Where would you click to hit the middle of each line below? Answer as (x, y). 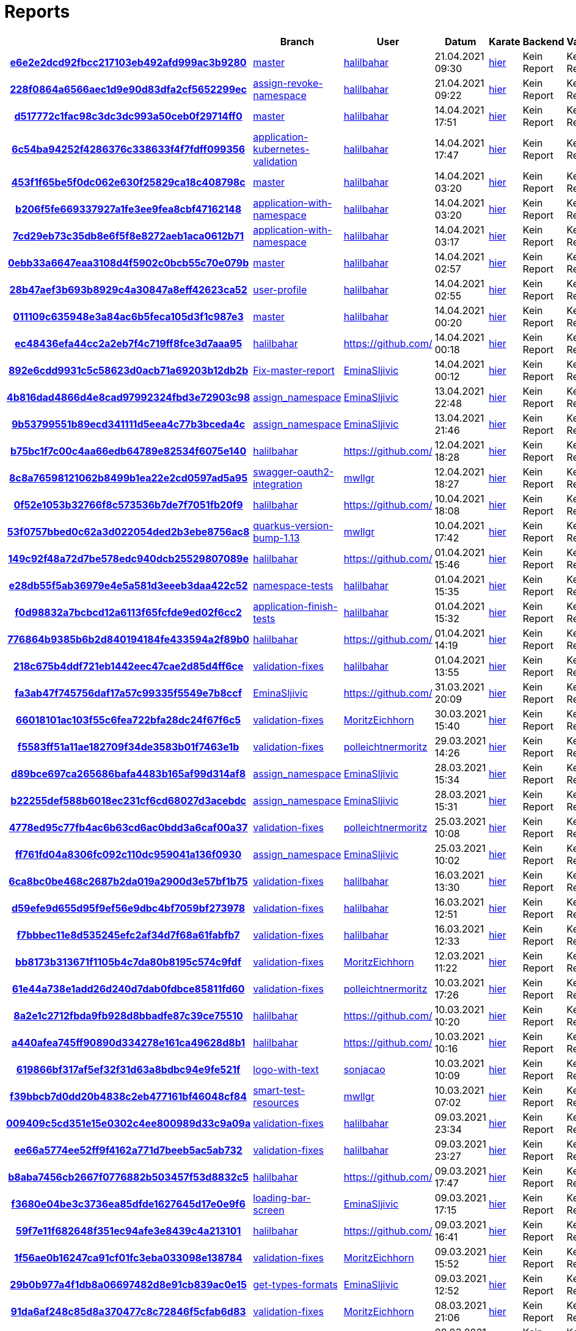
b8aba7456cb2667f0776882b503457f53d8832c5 (129, 1177)
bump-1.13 (276, 537)
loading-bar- (282, 1197)
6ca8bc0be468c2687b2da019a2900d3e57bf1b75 (128, 881)
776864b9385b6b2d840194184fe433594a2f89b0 (129, 639)
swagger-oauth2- (293, 471)
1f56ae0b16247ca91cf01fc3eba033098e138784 (128, 1257)
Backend (543, 41)
